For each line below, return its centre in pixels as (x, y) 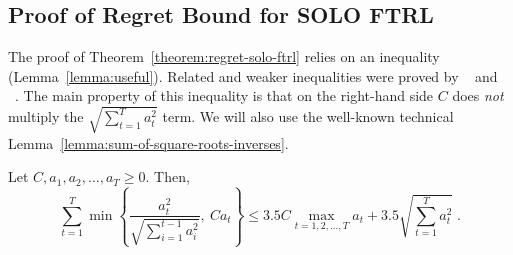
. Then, (167, 176)
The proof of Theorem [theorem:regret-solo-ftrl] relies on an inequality (224, 56)
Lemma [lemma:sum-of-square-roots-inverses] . (148, 142)
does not (478, 95)
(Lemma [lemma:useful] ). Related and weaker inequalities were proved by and (253, 75)
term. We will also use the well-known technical (308, 116)
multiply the (46, 116)
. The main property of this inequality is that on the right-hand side (224, 95)
